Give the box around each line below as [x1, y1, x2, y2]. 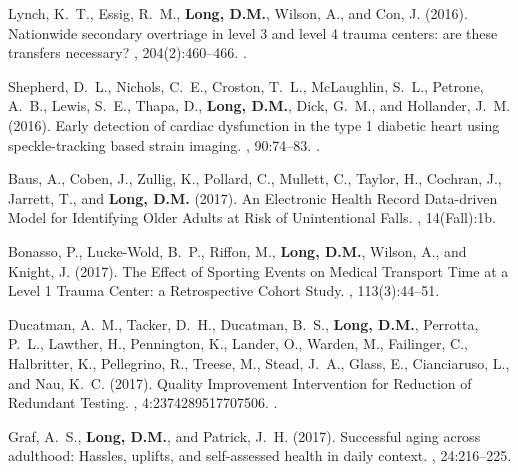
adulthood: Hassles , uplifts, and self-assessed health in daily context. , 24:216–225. [8, 445, 512, 466]
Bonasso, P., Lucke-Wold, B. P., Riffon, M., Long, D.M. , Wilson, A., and [8, 240, 467, 261]
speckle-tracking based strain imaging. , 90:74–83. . [8, 134, 320, 155]
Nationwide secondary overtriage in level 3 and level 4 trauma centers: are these [8, 22, 498, 43]
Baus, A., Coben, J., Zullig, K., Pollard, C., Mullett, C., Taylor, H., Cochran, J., [8, 168, 502, 189]
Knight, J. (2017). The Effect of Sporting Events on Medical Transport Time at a [8, 260, 509, 281]
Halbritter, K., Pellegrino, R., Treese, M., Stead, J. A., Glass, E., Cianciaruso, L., [8, 352, 510, 373]
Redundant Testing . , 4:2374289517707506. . [8, 392, 278, 413]
